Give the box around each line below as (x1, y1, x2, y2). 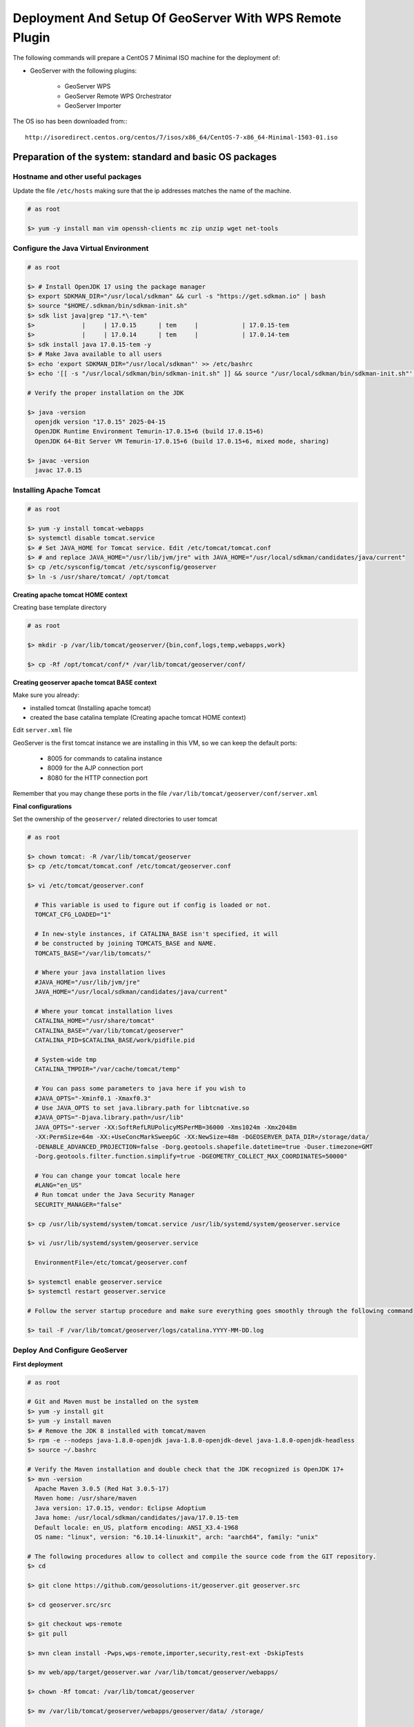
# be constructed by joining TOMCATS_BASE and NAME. (34, 939, 217, 948)
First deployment (12, 1359, 63, 1368)
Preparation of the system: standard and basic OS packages (12, 151, 277, 162)
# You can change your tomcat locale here (34, 1172, 181, 1179)
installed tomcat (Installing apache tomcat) (30, 703, 152, 712)
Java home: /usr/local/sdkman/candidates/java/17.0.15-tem (34, 1514, 239, 1522)
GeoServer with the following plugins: (30, 66, 137, 75)
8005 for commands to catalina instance (47, 754, 163, 763)
